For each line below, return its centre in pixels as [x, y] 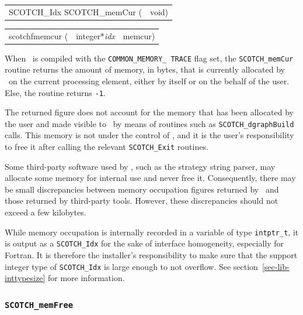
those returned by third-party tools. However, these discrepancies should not [142, 201]
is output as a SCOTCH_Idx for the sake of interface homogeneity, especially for [144, 243]
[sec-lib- [276, 266]
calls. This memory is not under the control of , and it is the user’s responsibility [149, 135]
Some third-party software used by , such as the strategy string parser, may [140, 166]
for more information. [86, 278]
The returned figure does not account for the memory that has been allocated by [149, 112]
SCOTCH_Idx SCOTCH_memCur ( [75, 11]
